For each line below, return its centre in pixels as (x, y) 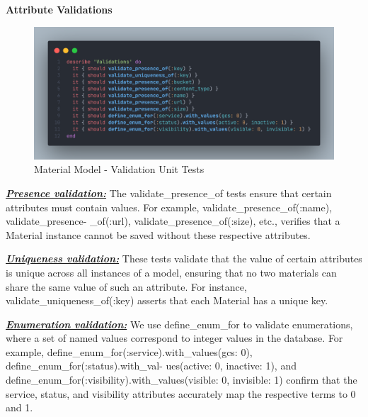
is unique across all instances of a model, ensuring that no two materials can (171, 272)
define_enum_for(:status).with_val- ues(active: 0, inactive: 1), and (151, 366)
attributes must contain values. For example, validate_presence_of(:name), (169, 207)
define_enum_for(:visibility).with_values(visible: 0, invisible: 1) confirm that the (182, 380)
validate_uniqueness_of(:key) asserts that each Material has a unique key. (167, 300)
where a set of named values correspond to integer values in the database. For (174, 338)
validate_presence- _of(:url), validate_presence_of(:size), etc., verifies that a (173, 221)
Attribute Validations (59, 9)
